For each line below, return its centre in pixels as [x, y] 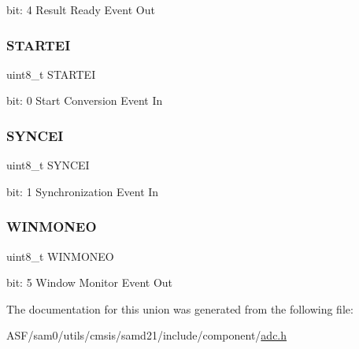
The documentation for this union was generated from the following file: [180, 308]
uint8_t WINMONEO [60, 256]
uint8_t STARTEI [51, 74]
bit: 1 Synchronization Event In [83, 191]
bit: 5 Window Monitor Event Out [90, 282]
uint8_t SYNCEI [48, 165]
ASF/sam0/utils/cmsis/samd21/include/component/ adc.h [147, 335]
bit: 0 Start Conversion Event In [85, 100]
